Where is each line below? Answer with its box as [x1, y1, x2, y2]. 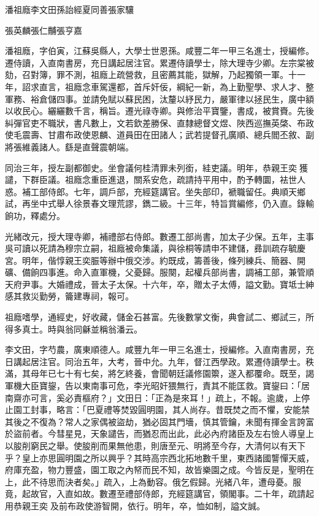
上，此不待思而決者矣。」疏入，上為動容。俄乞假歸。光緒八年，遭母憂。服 [5, 475, 301, 488]
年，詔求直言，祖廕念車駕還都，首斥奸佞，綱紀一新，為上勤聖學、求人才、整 [5, 80, 314, 93]
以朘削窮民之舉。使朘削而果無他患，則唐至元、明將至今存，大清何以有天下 [5, 439, 306, 452]
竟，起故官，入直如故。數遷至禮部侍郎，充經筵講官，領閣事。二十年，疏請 [5, 487, 306, 500]
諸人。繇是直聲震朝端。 [39, 140, 134, 153]
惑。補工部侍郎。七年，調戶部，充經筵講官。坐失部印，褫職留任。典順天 [5, 185, 297, 198]
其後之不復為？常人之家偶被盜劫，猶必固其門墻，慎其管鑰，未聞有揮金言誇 [5, 415, 306, 428]
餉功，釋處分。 [5, 209, 65, 221]
